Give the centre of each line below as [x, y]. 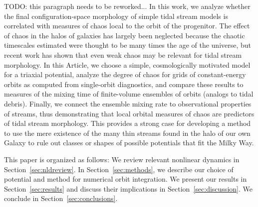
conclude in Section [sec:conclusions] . [61, 198]
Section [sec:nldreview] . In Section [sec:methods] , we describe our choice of [119, 169]
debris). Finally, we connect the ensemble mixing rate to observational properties [128, 103]
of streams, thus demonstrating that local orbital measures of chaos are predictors [129, 113]
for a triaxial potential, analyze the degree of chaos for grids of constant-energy [125, 74]
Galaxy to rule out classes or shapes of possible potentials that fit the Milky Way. [129, 143]
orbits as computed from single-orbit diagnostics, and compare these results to [124, 84]
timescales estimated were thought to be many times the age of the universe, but [128, 45]
